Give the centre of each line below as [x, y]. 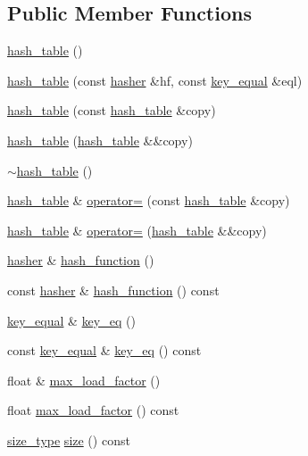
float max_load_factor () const [93, 410]
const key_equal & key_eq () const [104, 350]
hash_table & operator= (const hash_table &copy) [149, 200]
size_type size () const [69, 439]
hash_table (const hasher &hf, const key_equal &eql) [155, 80]
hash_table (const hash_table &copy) [112, 110]
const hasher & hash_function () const [113, 290]
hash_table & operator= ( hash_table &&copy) [137, 230]
